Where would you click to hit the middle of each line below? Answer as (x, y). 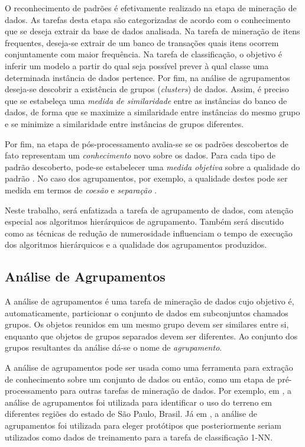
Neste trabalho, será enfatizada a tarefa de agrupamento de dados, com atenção (149, 210)
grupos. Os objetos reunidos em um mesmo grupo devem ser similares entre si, (147, 324)
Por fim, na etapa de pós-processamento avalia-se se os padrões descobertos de (147, 143)
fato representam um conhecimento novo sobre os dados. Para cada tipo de (140, 155)
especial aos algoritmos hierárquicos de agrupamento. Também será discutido (144, 221)
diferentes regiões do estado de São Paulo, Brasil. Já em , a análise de (131, 414)
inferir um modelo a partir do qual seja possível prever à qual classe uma (137, 65)
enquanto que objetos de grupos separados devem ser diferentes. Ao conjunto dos (151, 336)
